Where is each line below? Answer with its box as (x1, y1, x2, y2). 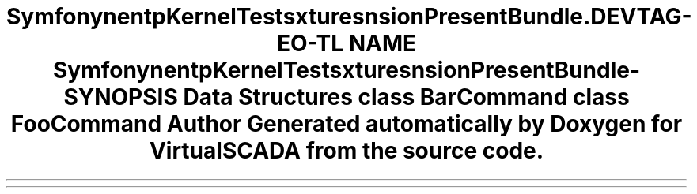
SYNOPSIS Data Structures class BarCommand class (63, 84, 630, 110)
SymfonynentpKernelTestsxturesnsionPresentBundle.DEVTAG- (6, 3, 692, 30)
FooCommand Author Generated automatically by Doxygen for (10, 110, 683, 137)
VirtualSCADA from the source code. (149, 137, 544, 164)
